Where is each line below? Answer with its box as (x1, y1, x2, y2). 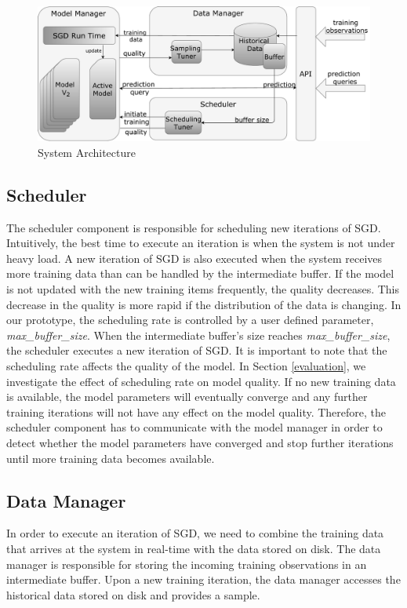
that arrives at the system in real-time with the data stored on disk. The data (6, 540, 381, 556)
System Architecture (38, 144, 136, 160)
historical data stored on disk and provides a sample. (6, 586, 260, 603)
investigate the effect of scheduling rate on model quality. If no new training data (6, 373, 396, 389)
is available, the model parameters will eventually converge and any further (6, 388, 368, 405)
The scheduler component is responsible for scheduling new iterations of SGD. (6, 219, 381, 235)
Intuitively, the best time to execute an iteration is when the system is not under (6, 235, 395, 251)
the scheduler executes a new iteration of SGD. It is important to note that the (6, 342, 387, 359)
